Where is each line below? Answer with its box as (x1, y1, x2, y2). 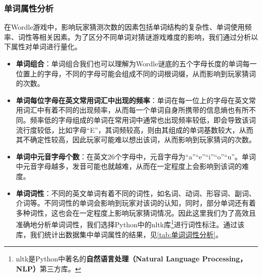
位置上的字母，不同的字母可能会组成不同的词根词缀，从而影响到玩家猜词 (16, 68, 256, 78)
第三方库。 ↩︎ (40, 263, 81, 273)
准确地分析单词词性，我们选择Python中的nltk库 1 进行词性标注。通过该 (16, 218, 245, 229)
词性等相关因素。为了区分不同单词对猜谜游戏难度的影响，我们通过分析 (18, 31, 251, 42)
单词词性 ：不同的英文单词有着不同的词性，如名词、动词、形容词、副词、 (16, 188, 256, 198)
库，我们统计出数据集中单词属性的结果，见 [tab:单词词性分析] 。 (16, 229, 223, 239)
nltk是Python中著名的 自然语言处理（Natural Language (16, 253, 200, 264)
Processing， (202, 253, 247, 264)
